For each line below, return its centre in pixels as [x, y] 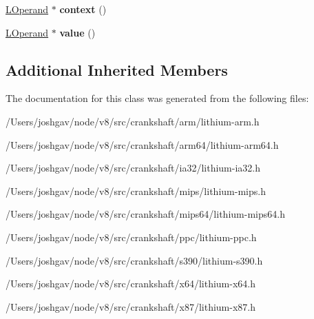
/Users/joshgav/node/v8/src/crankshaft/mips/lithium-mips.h [136, 191]
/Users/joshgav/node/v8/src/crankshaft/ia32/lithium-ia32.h [133, 168]
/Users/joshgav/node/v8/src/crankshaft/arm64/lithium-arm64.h [142, 144]
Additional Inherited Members [117, 69]
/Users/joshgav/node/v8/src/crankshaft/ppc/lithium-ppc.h [131, 237]
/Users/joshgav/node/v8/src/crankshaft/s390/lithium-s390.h [134, 260]
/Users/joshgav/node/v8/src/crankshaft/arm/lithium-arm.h [133, 121]
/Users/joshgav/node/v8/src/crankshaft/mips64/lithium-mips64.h [145, 214]
